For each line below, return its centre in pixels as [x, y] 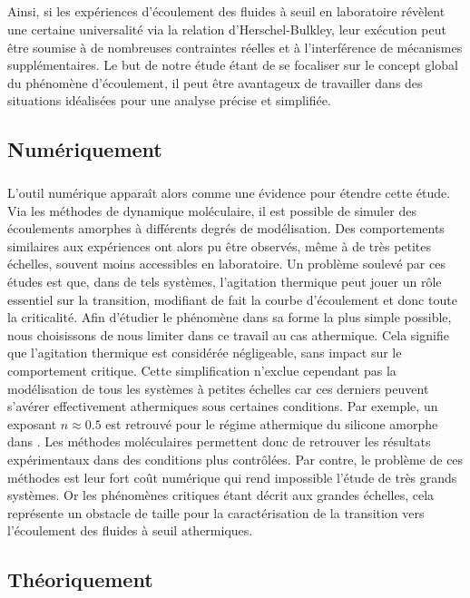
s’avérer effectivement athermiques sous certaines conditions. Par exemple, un [223, 406]
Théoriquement [80, 579]
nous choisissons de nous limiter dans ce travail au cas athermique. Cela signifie [228, 334]
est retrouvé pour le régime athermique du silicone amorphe [272, 423]
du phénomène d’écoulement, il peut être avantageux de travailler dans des [215, 82]
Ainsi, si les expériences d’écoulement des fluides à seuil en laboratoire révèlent [226, 11]
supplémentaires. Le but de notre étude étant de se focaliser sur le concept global [233, 65]
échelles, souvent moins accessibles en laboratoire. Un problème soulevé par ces [226, 264]
